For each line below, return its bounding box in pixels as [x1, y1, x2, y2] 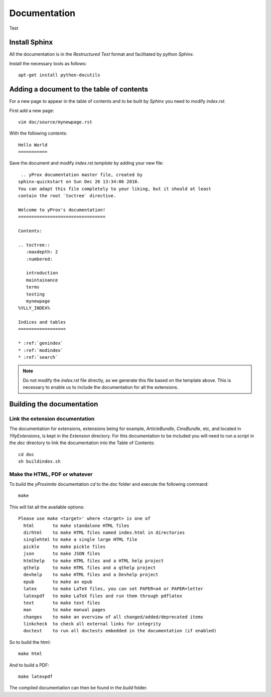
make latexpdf [18, 674, 53, 679]
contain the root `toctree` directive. [18, 193, 116, 199]
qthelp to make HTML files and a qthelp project [23, 565, 156, 571]
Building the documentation [9, 400, 98, 408]
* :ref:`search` [18, 354, 58, 360]
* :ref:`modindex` [18, 347, 64, 353]
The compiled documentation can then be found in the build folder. [9, 685, 148, 691]
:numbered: [26, 256, 53, 262]
